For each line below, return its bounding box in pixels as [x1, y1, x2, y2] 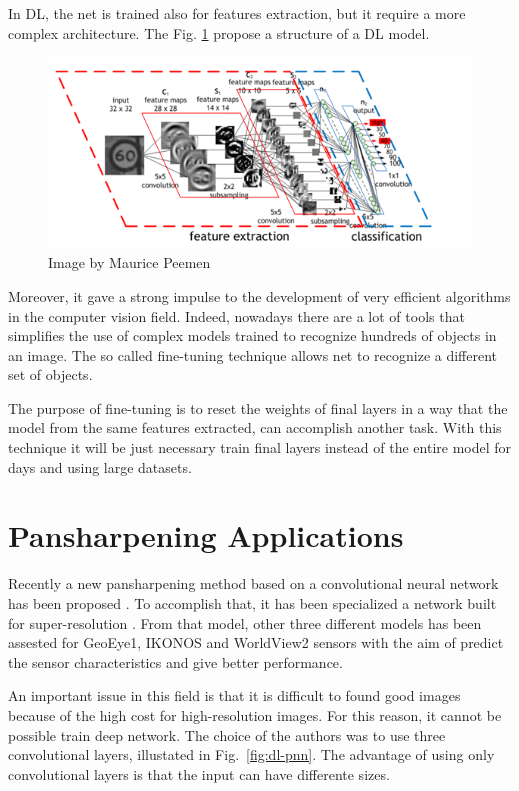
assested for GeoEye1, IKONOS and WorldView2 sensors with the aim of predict [8, 632, 504, 653]
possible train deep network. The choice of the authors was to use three [8, 724, 446, 745]
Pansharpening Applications [8, 515, 404, 556]
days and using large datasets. [8, 456, 192, 477]
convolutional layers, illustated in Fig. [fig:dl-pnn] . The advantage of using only [8, 744, 495, 765]
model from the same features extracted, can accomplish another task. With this [8, 417, 502, 438]
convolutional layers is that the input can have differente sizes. [8, 763, 390, 784]
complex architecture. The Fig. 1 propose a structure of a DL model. [8, 22, 430, 43]
